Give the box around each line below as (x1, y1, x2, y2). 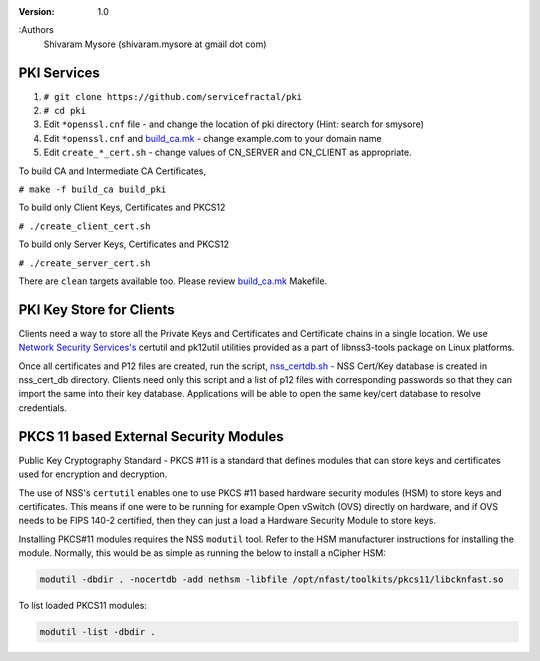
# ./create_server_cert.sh (18, 257, 151, 269)
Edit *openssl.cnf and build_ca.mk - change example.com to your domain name (43, 132, 382, 144)
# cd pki (43, 105, 87, 117)
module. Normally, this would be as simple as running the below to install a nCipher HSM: (18, 547, 387, 559)
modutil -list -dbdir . (39, 626, 157, 638)
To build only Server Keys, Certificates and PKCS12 (18, 238, 230, 250)
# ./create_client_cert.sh (18, 220, 151, 232)
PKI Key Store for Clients (18, 301, 175, 318)
